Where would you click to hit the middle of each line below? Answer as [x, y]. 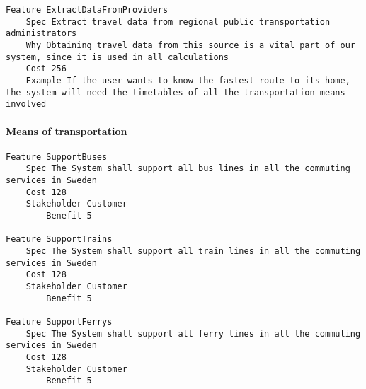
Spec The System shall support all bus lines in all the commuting [188, 169]
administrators [41, 34]
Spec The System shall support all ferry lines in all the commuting [193, 333]
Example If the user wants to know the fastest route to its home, [188, 80]
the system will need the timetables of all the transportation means [176, 92]
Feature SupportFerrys [59, 321]
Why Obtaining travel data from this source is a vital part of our [190, 45]
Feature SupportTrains [59, 239]
